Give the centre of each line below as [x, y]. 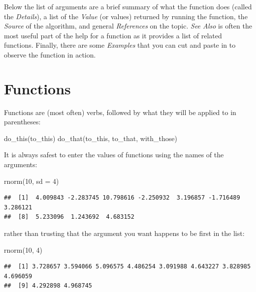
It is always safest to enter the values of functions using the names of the [114, 155]
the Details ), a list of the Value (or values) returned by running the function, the [126, 16]
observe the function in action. [50, 54]
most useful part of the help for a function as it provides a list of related [113, 35]
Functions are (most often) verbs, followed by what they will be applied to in [120, 112]
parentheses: [22, 122]
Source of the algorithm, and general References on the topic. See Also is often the [128, 26]
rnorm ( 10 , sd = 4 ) [32, 181]
